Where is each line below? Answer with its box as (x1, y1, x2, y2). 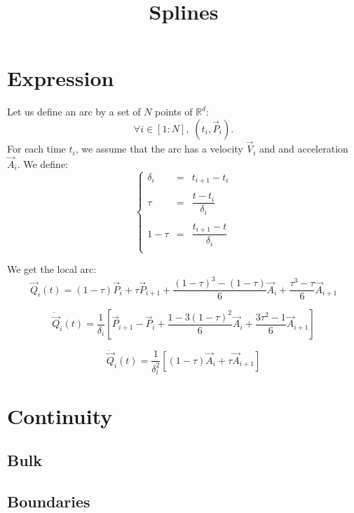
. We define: (17, 156, 69, 171)
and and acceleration (259, 141, 348, 156)
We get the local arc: (7, 262, 97, 276)
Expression (7, 64, 114, 92)
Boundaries (7, 490, 90, 512)
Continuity (7, 401, 113, 430)
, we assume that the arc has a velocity (75, 141, 243, 156)
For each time (7, 141, 66, 156)
